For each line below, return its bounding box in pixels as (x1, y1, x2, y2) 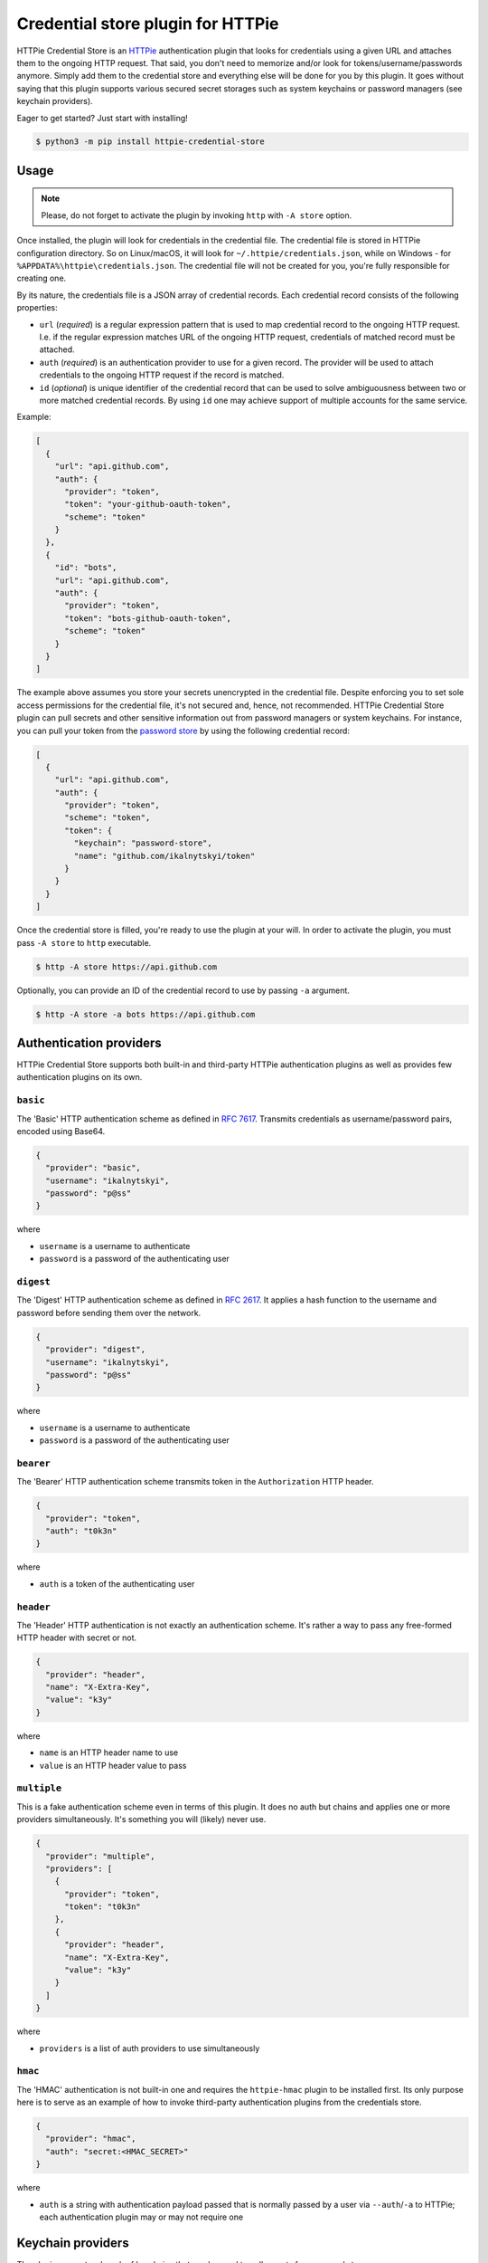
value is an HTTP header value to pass (39, 1760, 187, 1771)
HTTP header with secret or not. (16, 1632, 137, 1643)
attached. (39, 344, 75, 355)
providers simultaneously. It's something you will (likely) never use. (16, 1814, 267, 1825)
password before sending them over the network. (16, 1307, 202, 1318)
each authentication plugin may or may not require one (39, 2211, 244, 2222)
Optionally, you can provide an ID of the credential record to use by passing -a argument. (16, 985, 350, 996)
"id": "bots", (54, 562, 117, 573)
